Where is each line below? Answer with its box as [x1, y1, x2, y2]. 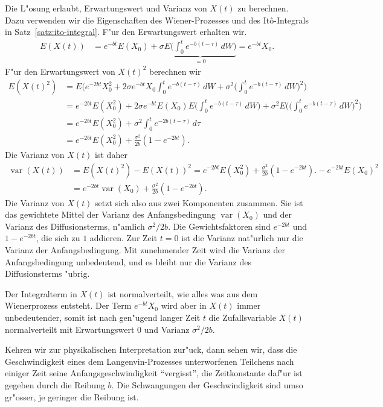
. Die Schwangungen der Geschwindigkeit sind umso [111, 378, 303, 391]
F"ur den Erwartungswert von [5, 65, 115, 77]
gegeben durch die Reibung [5, 378, 105, 391]
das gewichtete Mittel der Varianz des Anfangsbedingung [5, 208, 216, 221]
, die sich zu [36, 232, 80, 244]
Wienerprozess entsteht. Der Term [5, 299, 132, 312]
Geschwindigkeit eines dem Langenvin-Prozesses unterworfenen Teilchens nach [5, 355, 294, 367]
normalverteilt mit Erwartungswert [5, 323, 135, 335]
